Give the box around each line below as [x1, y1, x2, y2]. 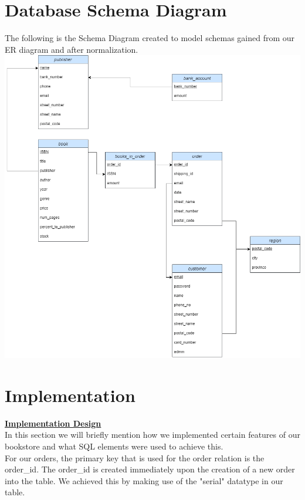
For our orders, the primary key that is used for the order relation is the [5, 451, 265, 464]
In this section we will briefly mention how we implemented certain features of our [5, 428, 300, 441]
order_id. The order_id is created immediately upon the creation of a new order [5, 463, 295, 475]
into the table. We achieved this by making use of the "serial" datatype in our [5, 474, 283, 487]
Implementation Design [5, 417, 101, 429]
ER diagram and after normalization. [5, 43, 138, 55]
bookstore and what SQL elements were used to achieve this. [5, 440, 223, 452]
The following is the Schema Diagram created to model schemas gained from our [5, 32, 295, 44]
